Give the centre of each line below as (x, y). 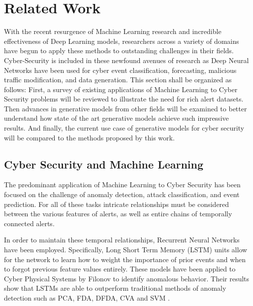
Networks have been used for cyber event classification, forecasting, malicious (120, 70)
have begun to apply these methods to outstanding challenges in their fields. (119, 51)
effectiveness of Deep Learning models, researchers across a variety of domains (122, 41)
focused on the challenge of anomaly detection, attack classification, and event (122, 194)
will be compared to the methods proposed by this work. (89, 137)
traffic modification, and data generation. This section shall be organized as (118, 80)
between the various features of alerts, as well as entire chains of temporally (118, 214)
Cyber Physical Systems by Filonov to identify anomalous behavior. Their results (127, 278)
